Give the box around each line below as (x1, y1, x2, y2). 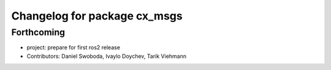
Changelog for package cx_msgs (11, 9, 183, 23)
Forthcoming (11, 27, 66, 38)
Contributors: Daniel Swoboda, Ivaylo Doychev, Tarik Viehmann (26, 52, 187, 60)
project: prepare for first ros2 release (26, 44, 121, 51)
